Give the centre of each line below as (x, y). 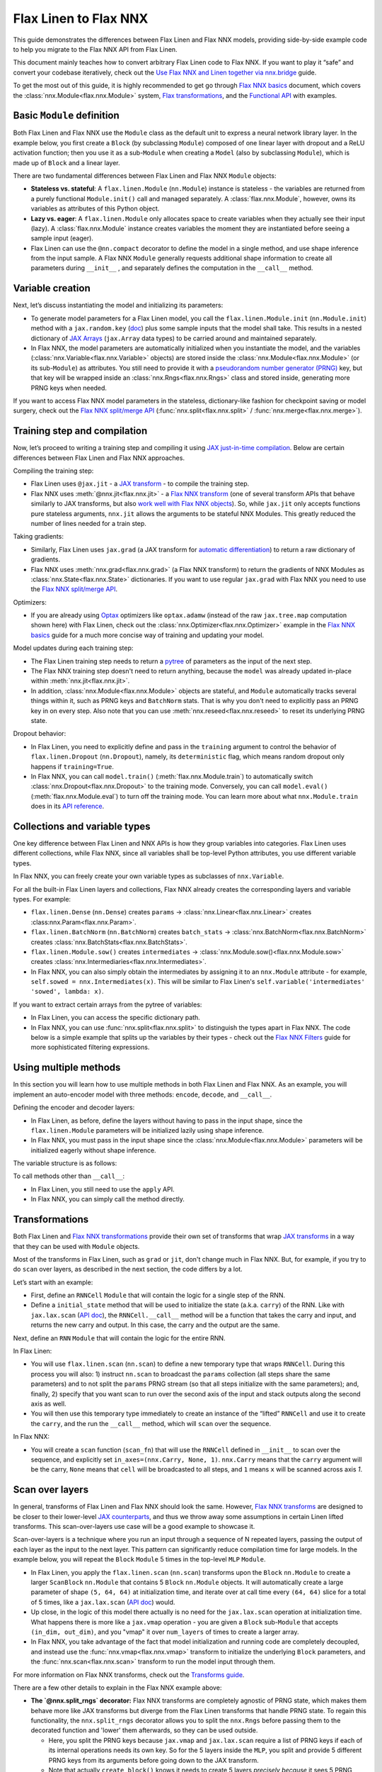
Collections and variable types (82, 826)
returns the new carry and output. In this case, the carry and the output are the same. (155, 1325)
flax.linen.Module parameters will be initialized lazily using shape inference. (147, 1130)
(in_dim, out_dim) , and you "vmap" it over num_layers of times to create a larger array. (165, 1632)
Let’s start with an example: (53, 1282)
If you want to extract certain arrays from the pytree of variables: (108, 1004)
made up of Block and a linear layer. (66, 162)
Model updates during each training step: (73, 648)
